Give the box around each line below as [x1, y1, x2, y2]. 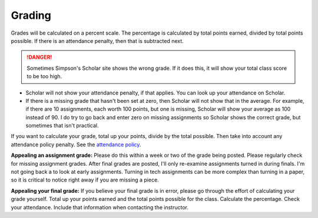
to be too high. [26, 73, 62, 80]
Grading [11, 9, 51, 22]
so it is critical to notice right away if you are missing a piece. [11, 176, 159, 183]
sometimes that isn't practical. [25, 122, 100, 129]
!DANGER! [26, 53, 52, 61]
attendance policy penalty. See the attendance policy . [11, 141, 141, 148]
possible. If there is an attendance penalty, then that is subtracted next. [11, 37, 184, 44]
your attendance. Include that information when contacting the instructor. [11, 203, 188, 211]
